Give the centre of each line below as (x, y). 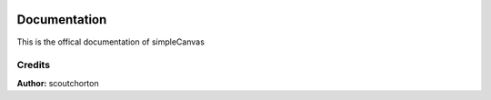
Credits (33, 65)
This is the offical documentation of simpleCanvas (110, 42)
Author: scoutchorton (58, 83)
